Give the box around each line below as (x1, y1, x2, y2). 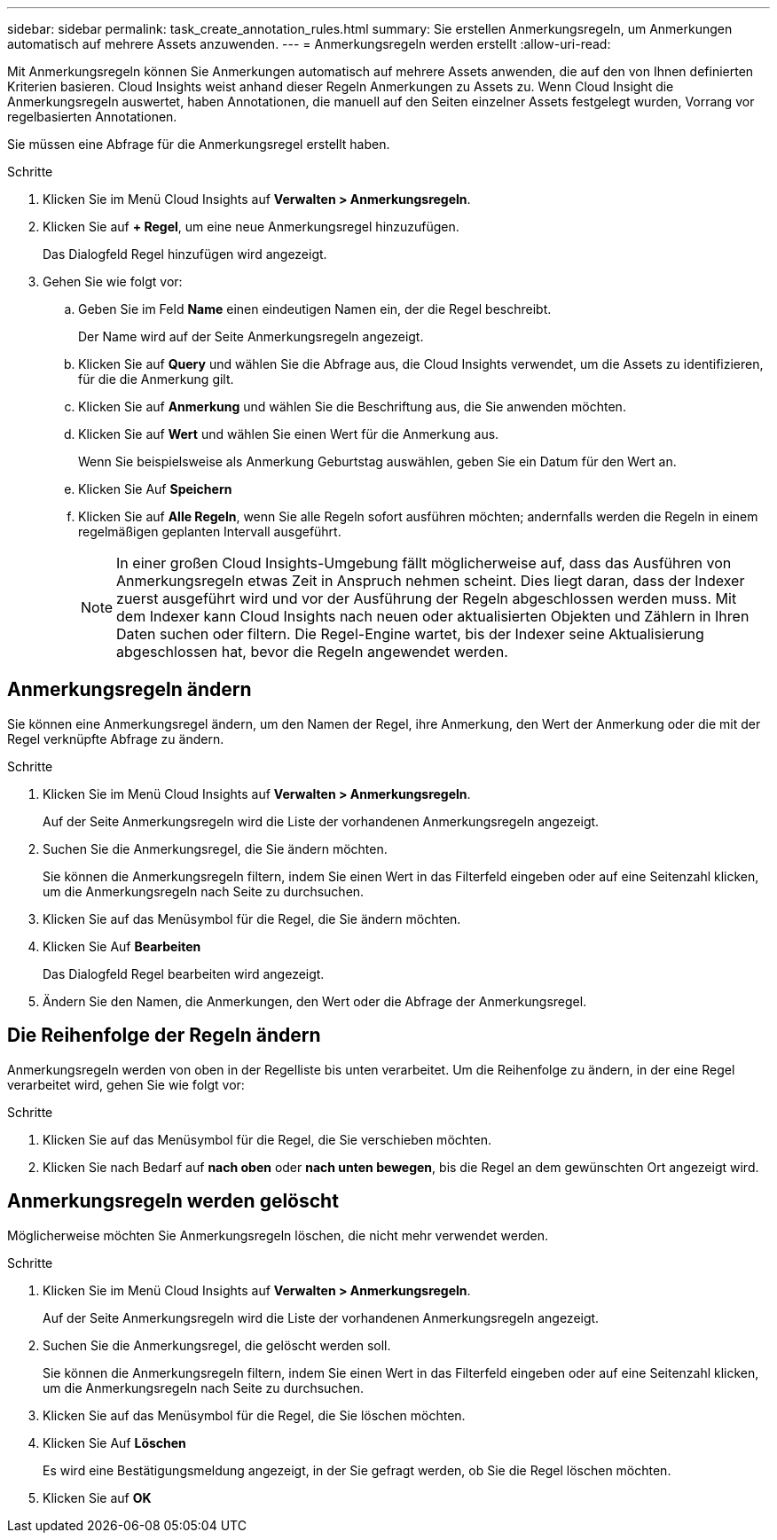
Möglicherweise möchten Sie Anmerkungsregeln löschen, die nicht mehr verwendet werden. (7, 1227, 549, 1243)
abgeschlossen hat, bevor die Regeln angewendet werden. (116, 643, 508, 661)
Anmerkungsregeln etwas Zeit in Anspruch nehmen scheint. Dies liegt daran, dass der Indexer (116, 572, 745, 590)
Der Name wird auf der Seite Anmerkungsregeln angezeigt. (78, 329, 424, 344)
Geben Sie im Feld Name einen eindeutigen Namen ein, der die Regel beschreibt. (78, 301, 552, 317)
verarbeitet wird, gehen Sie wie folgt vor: (7, 1076, 245, 1092)
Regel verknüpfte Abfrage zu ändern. (7, 731, 224, 747)
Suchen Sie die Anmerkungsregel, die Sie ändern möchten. (43, 840, 388, 856)
